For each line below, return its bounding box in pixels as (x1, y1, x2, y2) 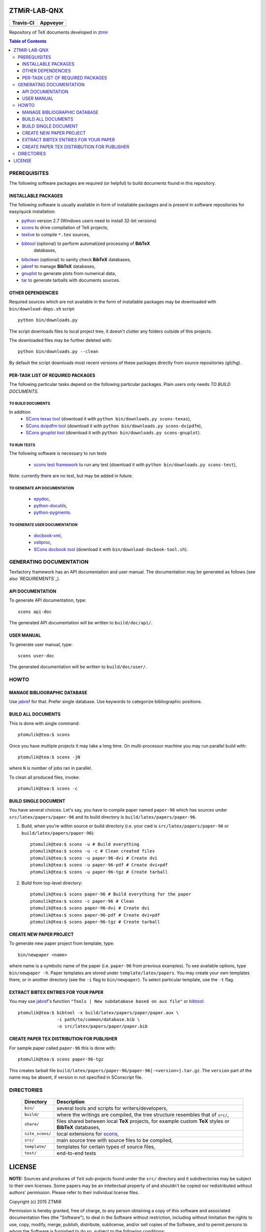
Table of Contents (9, 38, 47, 44)
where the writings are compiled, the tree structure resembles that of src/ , (57, 1111, 229, 1118)
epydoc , (33, 496, 51, 502)
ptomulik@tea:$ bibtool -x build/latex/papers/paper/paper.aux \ (18, 1010, 179, 1015)
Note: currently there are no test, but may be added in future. (9, 473, 133, 479)
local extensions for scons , (57, 1130, 119, 1137)
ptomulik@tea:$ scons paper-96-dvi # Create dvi (30, 905, 150, 911)
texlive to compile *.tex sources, (21, 232, 91, 238)
